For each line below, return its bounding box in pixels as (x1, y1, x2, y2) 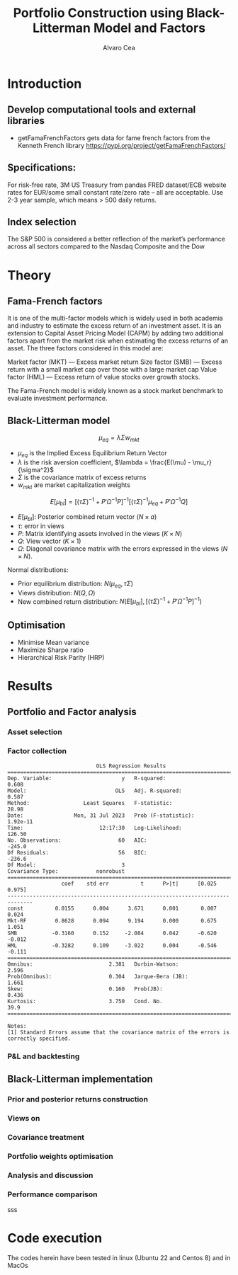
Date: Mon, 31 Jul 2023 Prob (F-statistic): (7, 812, 195, 819)
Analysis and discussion (7, 1170, 93, 1180)
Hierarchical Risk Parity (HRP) (17, 653, 105, 661)
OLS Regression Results (96, 762, 166, 770)
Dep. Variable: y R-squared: (7, 774, 166, 782)
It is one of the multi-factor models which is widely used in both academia (7, 314, 223, 323)
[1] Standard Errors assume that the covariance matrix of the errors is (7, 1029, 230, 1036)
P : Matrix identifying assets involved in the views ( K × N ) (17, 529, 183, 537)
